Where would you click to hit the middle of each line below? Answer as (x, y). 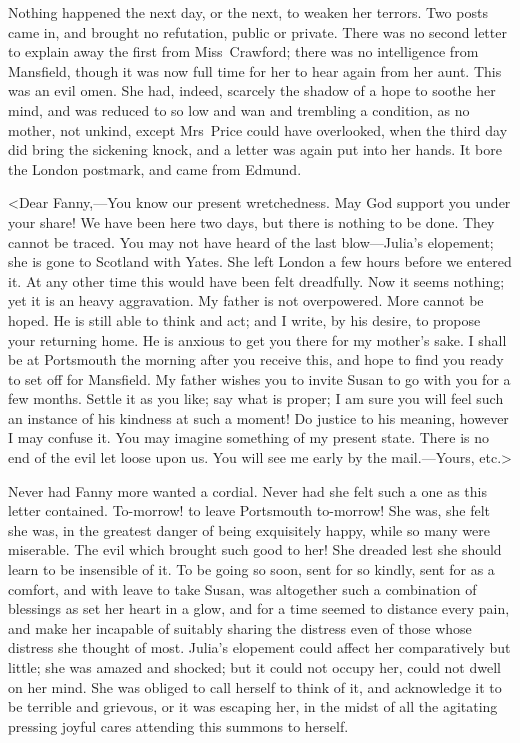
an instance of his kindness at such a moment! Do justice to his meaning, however (258, 417)
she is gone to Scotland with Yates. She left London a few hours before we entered (260, 261)
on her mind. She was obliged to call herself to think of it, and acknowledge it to (255, 686)
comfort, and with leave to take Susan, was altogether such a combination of (242, 588)
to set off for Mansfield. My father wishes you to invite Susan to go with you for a (259, 378)
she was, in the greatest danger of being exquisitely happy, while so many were (249, 529)
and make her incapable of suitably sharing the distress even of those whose (240, 627)
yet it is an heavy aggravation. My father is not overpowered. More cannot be (246, 300)
